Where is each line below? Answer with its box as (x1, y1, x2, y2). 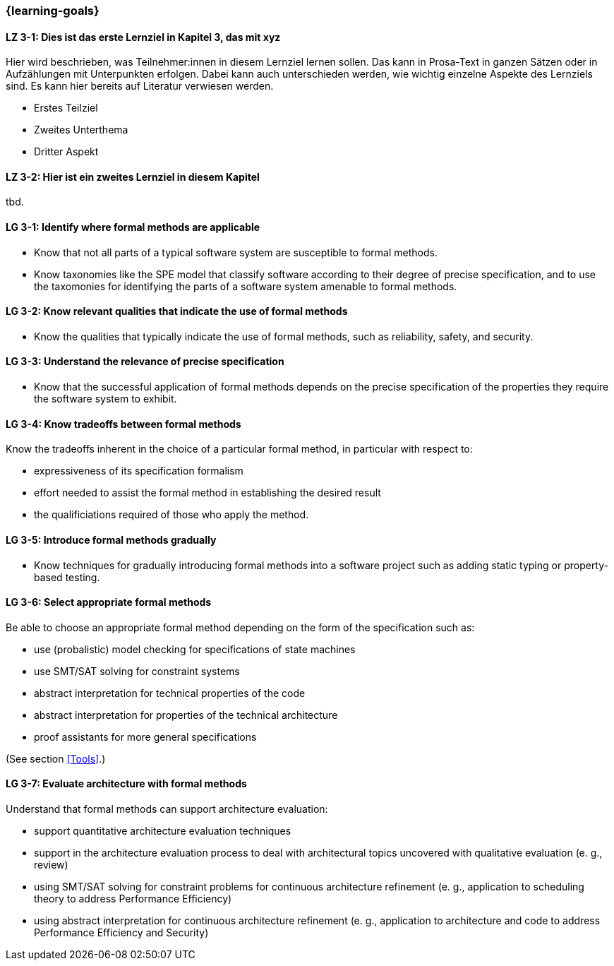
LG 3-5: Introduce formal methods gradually (6, 533, 217, 546)
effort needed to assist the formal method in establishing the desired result (34, 487, 381, 499)
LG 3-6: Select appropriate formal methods (6, 596, 212, 609)
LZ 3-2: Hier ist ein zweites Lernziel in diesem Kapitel (6, 170, 260, 183)
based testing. (34, 571, 100, 583)
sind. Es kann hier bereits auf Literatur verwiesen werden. (6, 80, 274, 93)
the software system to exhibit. (34, 393, 177, 405)
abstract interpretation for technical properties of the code (34, 686, 306, 699)
